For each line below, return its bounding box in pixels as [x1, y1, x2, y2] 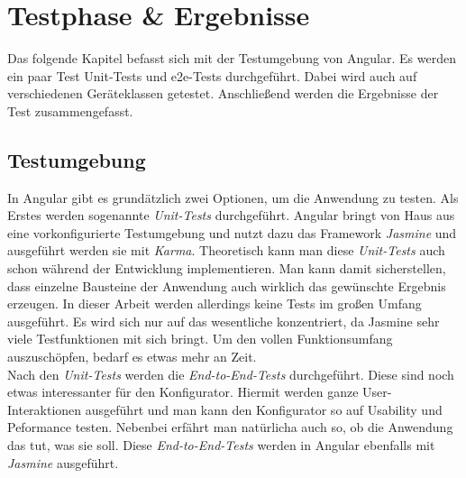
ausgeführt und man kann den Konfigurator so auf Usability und [85, 400, 443, 418]
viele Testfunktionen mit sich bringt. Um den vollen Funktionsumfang [7, 329, 393, 348]
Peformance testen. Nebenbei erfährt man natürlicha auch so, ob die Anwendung [7, 418, 453, 437]
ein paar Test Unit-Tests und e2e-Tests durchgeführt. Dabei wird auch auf [7, 66, 417, 85]
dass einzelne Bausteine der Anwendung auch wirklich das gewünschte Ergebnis [7, 276, 446, 295]
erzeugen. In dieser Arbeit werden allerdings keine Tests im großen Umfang [7, 294, 422, 313]
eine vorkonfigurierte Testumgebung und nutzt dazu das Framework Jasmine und [7, 223, 457, 242]
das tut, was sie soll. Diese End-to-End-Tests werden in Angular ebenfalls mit [7, 436, 435, 455]
